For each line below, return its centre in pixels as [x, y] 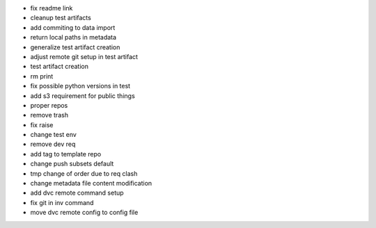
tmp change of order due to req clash [84, 173]
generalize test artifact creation [75, 47]
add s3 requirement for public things [83, 96]
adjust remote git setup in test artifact [84, 56]
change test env [53, 135]
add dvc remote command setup [77, 193]
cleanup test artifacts [61, 18]
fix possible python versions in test [80, 86]
